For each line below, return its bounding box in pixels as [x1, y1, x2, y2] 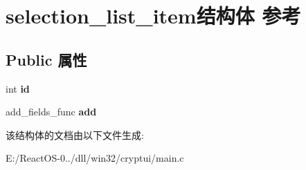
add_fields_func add [6, 104, 97, 119]
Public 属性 [6, 48, 87, 70]
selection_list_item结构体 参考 [6, 1, 301, 30]
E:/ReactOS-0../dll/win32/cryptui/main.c [6, 151, 184, 165]
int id [6, 81, 30, 95]
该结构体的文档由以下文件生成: [6, 127, 144, 142]
